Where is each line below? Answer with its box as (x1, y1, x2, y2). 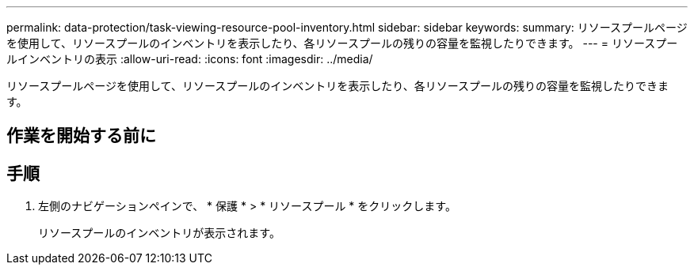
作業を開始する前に (6, 126, 156, 146)
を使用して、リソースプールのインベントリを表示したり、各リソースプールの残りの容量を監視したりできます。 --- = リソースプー (6, 36, 678, 50)
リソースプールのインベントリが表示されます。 (38, 226, 280, 240)
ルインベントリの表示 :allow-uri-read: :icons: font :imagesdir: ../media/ (6, 52, 373, 66)
